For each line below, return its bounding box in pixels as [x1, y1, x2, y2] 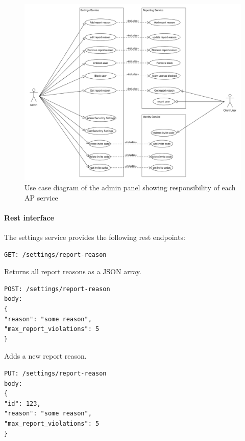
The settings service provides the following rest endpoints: [4, 232, 185, 242]
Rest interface [4, 212, 54, 223]
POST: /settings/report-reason [4, 285, 110, 293]
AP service [24, 192, 58, 203]
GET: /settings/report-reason [4, 251, 107, 258]
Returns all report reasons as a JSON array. [4, 266, 141, 277]
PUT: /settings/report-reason [4, 370, 107, 378]
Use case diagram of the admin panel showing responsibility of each [24, 182, 236, 193]
